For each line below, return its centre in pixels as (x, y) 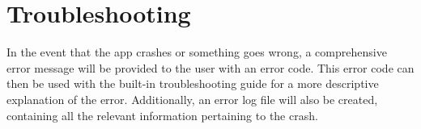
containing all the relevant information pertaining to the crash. (162, 115)
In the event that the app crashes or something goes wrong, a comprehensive (197, 52)
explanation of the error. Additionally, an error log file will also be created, (192, 99)
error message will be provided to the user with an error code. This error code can (210, 67)
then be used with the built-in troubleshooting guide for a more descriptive (193, 83)
